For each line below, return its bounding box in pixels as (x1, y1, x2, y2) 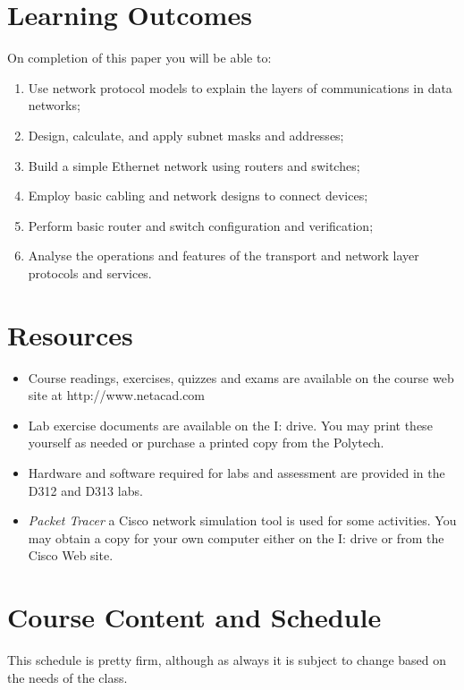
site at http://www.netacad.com (28, 386, 206, 405)
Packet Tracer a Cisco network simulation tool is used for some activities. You (28, 511, 457, 530)
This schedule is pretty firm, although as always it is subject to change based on (7, 651, 447, 669)
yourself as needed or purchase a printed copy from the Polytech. (28, 433, 384, 452)
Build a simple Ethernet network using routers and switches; (28, 156, 360, 175)
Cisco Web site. (28, 546, 114, 565)
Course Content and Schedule (7, 599, 382, 635)
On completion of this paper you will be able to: (7, 48, 272, 67)
